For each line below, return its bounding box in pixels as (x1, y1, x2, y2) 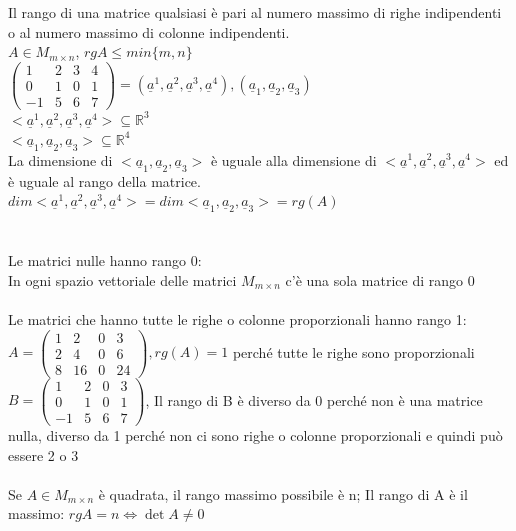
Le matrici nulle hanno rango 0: (8, 250, 202, 271)
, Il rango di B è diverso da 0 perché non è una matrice (145, 389, 483, 410)
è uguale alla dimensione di (210, 149, 377, 170)
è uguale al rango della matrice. (8, 170, 201, 191)
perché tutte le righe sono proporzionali (232, 341, 475, 362)
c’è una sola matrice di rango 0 (285, 269, 475, 290)
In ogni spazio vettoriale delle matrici (8, 269, 237, 290)
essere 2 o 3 (8, 444, 79, 465)
